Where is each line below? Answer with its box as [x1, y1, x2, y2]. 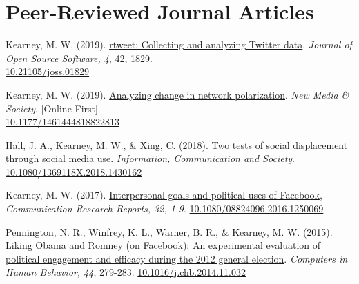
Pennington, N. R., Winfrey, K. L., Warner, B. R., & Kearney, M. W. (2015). [6, 224, 333, 239]
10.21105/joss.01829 [6, 64, 90, 79]
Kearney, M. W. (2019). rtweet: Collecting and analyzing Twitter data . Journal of [6, 37, 352, 52]
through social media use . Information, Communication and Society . [6, 151, 295, 165]
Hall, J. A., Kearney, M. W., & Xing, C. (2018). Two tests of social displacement [6, 137, 348, 152]
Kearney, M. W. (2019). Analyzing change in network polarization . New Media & [6, 87, 349, 101]
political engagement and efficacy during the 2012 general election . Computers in [6, 251, 348, 265]
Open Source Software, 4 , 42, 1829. [6, 50, 153, 65]
